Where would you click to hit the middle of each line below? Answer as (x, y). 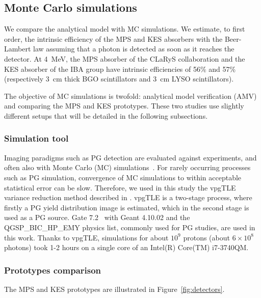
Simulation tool (36, 138)
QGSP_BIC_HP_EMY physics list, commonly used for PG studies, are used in (130, 227)
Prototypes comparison (53, 270)
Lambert (18, 49)
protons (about (206, 237)
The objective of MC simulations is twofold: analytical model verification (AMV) (130, 96)
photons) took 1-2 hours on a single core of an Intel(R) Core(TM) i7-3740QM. (126, 247)
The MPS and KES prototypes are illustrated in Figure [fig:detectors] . (114, 289)
